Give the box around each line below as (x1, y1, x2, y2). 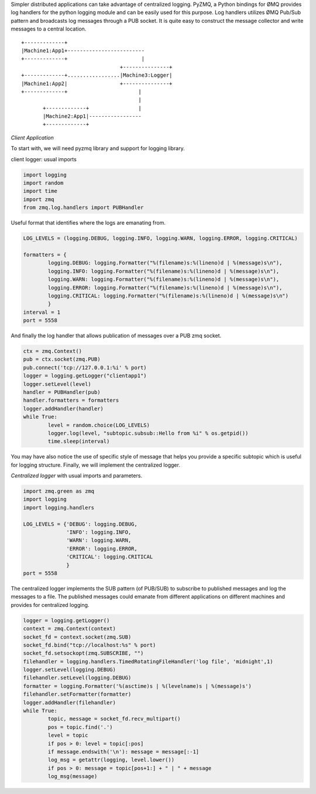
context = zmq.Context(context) (23, 625, 116, 632)
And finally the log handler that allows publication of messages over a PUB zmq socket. (11, 332, 222, 340)
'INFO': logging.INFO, (66, 529, 132, 536)
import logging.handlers (23, 504, 95, 511)
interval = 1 (23, 308, 61, 315)
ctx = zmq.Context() (23, 348, 82, 355)
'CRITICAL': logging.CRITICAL (66, 554, 153, 560)
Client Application (11, 134, 54, 141)
